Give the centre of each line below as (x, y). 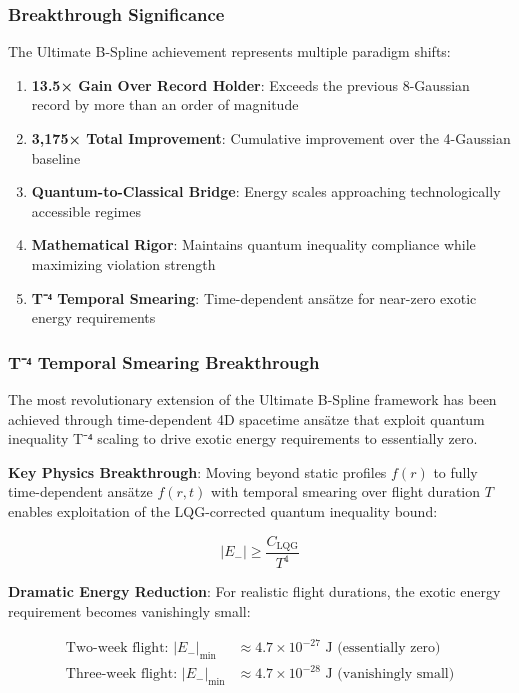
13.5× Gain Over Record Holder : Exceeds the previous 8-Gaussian (250, 84)
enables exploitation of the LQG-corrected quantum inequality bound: (223, 510)
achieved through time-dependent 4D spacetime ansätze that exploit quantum (246, 418)
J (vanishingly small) (390, 674)
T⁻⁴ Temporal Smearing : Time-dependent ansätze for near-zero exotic (254, 297)
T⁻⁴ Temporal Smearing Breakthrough (164, 361)
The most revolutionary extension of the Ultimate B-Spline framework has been (252, 398)
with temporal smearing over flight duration (346, 491)
